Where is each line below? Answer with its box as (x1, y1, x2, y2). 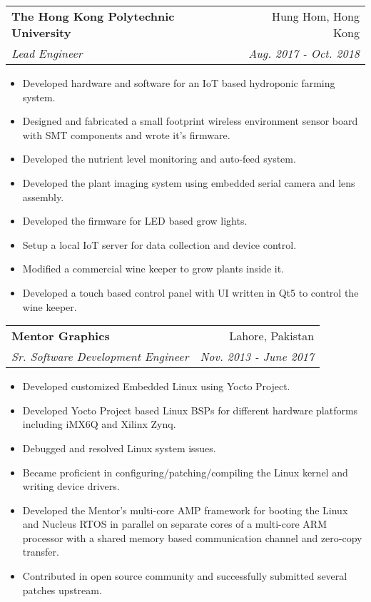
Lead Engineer (11, 45, 83, 61)
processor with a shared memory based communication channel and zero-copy (22, 530, 362, 545)
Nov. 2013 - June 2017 (200, 348, 315, 365)
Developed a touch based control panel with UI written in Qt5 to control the (22, 285, 359, 300)
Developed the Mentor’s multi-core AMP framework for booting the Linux (22, 502, 348, 517)
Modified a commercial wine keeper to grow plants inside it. (22, 261, 284, 276)
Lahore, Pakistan (229, 327, 315, 345)
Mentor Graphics (11, 327, 110, 345)
